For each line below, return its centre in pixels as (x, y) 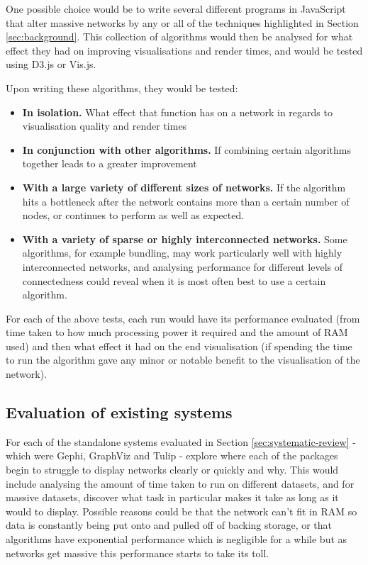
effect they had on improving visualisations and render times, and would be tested (184, 50)
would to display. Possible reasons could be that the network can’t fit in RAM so (182, 511)
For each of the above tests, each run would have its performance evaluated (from (183, 318)
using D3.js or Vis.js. (51, 64)
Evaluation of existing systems (119, 412)
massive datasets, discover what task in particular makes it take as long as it (172, 497)
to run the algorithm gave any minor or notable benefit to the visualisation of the (183, 360)
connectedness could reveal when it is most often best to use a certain (174, 280)
